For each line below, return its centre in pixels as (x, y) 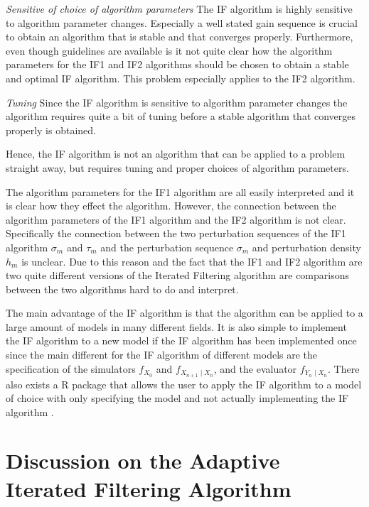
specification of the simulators (71, 368)
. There (344, 368)
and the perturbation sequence (167, 247)
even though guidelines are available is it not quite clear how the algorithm (169, 50)
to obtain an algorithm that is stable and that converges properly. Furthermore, (180, 37)
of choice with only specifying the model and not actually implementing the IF (177, 398)
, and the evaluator (255, 368)
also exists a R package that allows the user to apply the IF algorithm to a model (184, 384)
